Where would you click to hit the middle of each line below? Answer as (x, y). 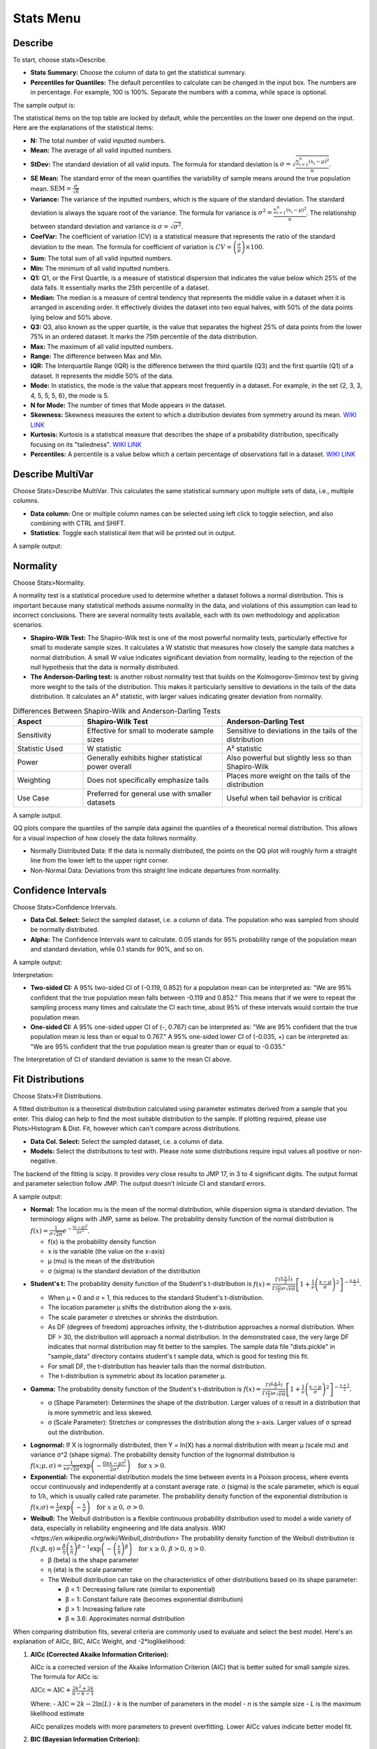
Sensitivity (34, 735)
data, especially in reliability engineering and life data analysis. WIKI (128, 1528)
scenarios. (28, 625)
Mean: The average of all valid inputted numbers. (102, 150)
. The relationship (331, 213)
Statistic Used (40, 749)
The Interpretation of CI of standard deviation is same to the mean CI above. (122, 1059)
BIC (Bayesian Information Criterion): (85, 1739)
